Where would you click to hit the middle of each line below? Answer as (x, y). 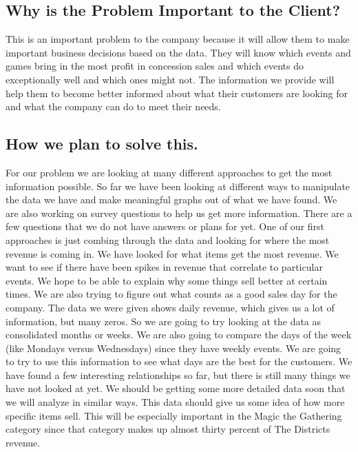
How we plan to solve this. (102, 144)
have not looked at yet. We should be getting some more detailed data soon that (176, 388)
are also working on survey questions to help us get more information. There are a (179, 213)
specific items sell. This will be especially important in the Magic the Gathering (174, 415)
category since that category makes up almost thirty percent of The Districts (168, 429)
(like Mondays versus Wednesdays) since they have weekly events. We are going (173, 348)
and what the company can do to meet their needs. (113, 106)
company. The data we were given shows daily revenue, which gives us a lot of (170, 307)
